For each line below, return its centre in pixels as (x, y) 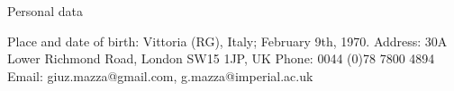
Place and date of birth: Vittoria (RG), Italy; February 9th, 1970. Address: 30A (227, 41)
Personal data (45, 11)
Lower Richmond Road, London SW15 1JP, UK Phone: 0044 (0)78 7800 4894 (221, 58)
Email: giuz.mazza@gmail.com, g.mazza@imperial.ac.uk (160, 75)
